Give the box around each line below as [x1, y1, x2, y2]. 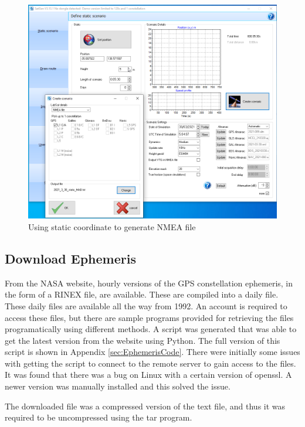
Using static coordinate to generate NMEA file [28, 220, 196, 233]
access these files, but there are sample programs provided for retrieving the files [5, 311, 294, 323]
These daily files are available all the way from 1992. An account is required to [5, 299, 287, 312]
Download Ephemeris [5, 249, 136, 267]
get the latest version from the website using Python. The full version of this [5, 334, 280, 346]
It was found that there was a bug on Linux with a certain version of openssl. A [5, 368, 292, 381]
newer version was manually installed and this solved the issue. [5, 380, 231, 392]
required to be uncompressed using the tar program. [5, 411, 192, 423]
